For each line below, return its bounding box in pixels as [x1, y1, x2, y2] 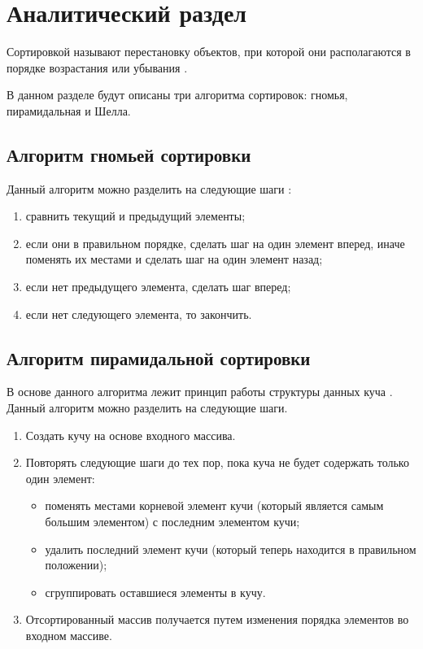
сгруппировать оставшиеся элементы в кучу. [45, 583, 266, 600]
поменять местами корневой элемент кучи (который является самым [45, 497, 384, 514]
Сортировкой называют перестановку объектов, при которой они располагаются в [7, 43, 411, 60]
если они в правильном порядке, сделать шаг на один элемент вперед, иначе [25, 234, 405, 251]
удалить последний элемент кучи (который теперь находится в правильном [45, 540, 416, 557]
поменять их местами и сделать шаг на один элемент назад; [25, 250, 323, 268]
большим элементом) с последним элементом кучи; [45, 513, 300, 530]
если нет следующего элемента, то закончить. [25, 305, 252, 322]
